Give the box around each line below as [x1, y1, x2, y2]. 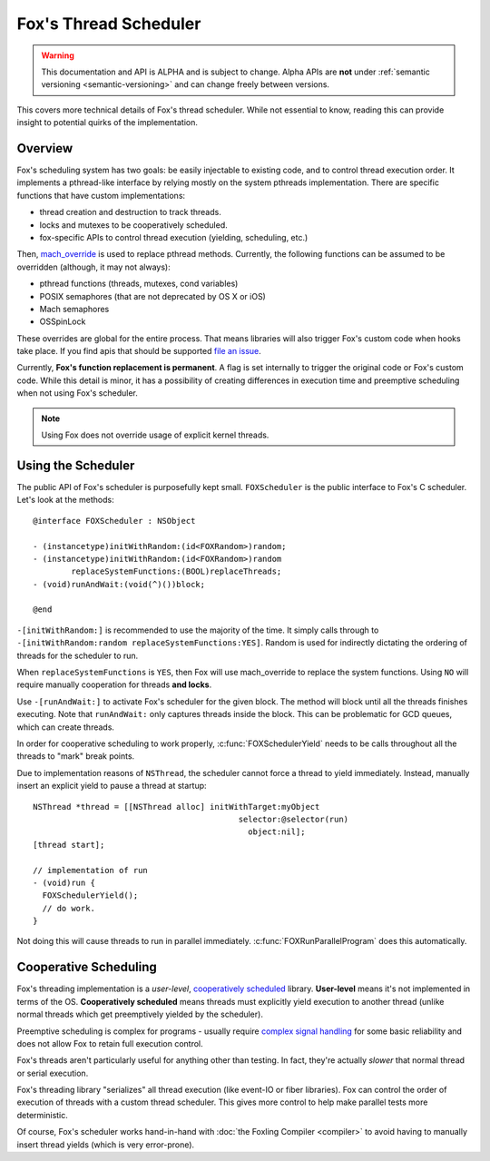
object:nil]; [248, 827, 306, 837]
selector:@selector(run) [238, 813, 349, 824]
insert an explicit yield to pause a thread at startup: [16, 781, 208, 792]
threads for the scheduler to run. [16, 650, 139, 661]
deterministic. [16, 1109, 68, 1120]
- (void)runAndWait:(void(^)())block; [33, 579, 206, 589]
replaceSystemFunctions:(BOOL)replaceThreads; [71, 566, 282, 576]
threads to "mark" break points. [16, 751, 135, 762]
